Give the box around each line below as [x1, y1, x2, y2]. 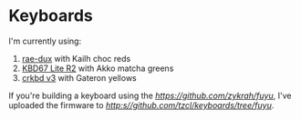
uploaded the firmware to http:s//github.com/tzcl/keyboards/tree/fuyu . [8, 99, 275, 110]
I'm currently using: [8, 35, 82, 46]
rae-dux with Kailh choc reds [21, 53, 131, 64]
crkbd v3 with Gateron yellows [21, 72, 138, 83]
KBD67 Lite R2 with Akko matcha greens [21, 63, 174, 74]
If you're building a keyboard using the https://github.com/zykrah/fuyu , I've [8, 90, 292, 101]
